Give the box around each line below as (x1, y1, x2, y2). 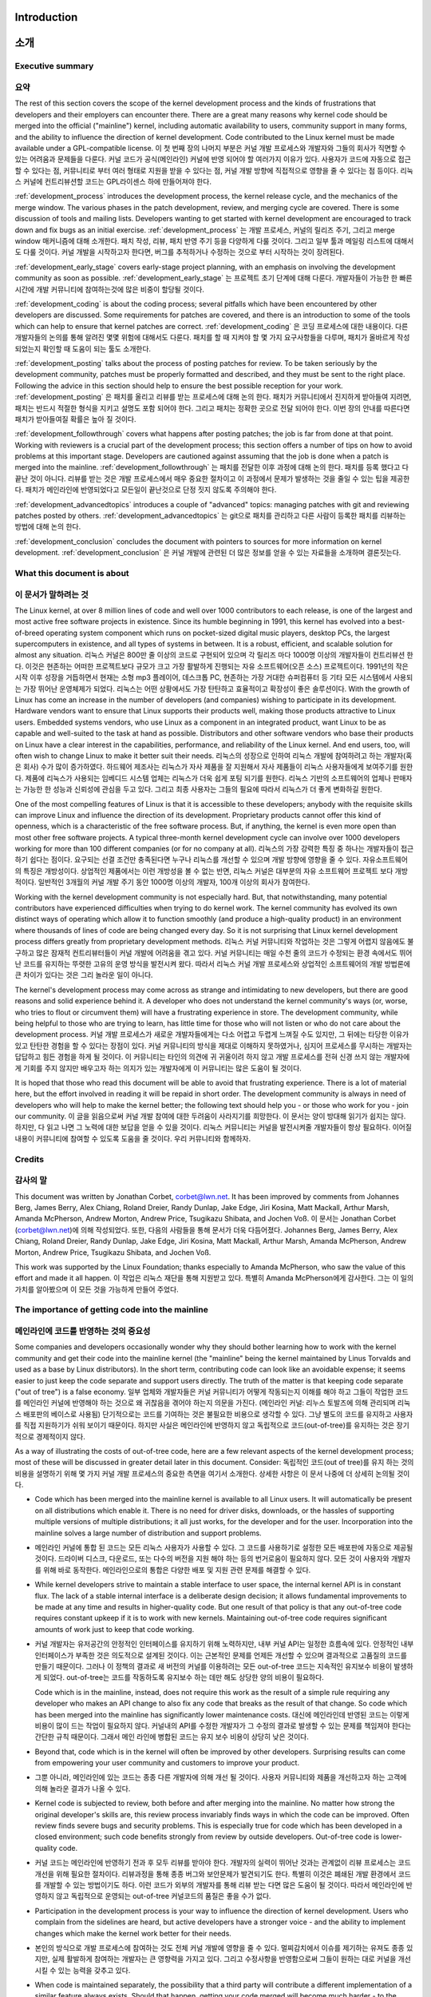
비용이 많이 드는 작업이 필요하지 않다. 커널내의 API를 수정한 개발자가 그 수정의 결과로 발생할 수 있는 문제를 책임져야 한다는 (34, 1721, 412, 1730)
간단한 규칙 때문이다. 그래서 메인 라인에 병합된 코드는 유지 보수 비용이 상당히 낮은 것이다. (34, 1732, 309, 1741)
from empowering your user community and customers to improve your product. (34, 1758, 299, 1768)
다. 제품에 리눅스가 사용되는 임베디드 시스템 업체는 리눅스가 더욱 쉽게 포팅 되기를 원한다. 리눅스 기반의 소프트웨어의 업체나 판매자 (14, 773, 413, 783)
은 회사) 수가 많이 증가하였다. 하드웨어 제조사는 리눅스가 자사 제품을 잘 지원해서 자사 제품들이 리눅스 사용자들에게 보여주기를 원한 (14, 762, 413, 772)
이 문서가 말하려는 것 (14, 589, 89, 600)
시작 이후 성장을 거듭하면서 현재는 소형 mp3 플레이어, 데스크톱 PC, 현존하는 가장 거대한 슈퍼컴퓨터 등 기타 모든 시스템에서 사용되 (14, 673, 413, 682)
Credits (14, 1153, 44, 1165)
